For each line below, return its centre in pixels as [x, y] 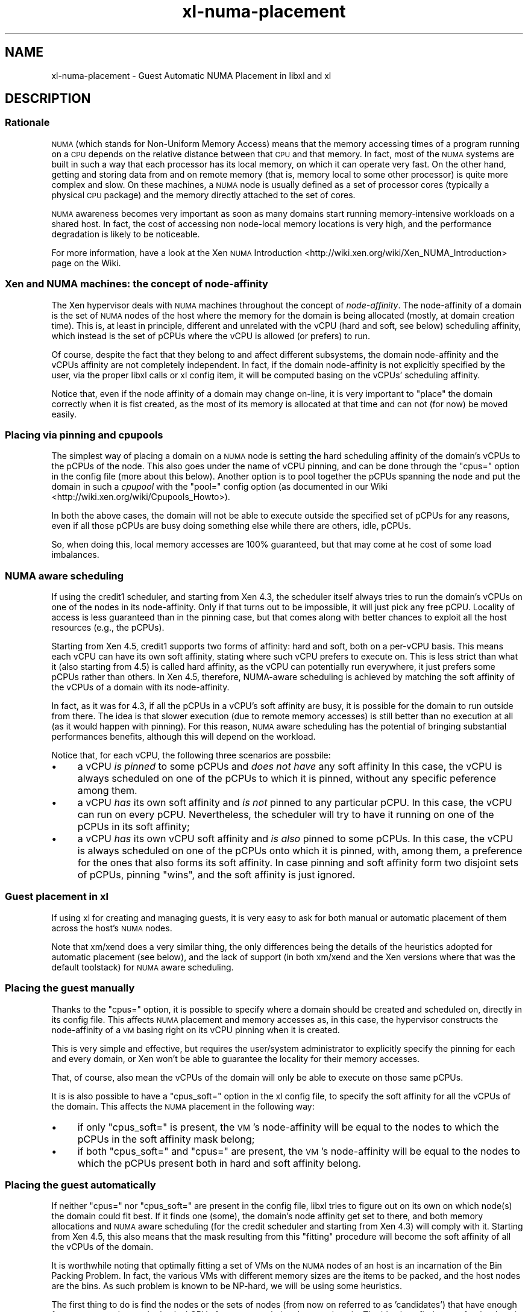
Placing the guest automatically [80, 1185]
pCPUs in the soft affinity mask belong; [166, 1139]
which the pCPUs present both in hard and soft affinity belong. [219, 1163]
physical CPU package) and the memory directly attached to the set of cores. [203, 195]
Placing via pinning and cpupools [84, 435]
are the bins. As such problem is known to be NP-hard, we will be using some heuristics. [227, 1286]
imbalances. [75, 555]
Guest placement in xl [57, 897]
